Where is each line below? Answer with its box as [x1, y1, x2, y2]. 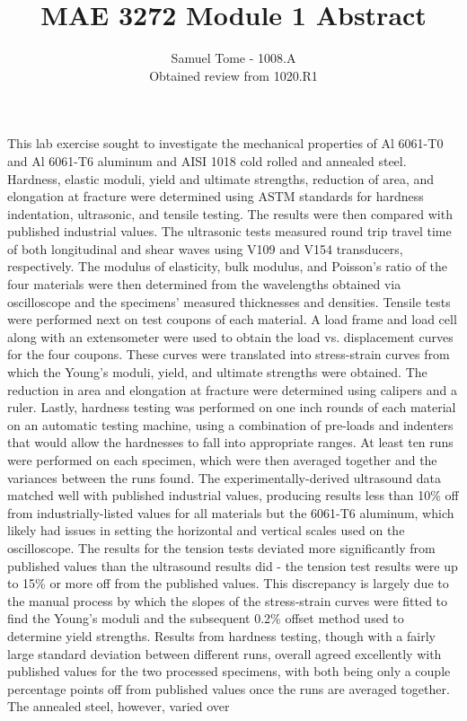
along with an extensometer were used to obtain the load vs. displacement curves [7, 327, 454, 346]
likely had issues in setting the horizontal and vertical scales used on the [7, 521, 405, 540]
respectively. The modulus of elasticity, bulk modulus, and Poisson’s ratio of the [7, 257, 448, 276]
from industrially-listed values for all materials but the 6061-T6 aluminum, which [7, 503, 454, 522]
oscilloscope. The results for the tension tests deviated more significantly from [7, 538, 436, 557]
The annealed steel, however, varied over [7, 697, 230, 716]
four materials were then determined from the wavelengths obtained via [7, 275, 401, 294]
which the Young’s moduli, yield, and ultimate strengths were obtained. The [7, 363, 427, 382]
